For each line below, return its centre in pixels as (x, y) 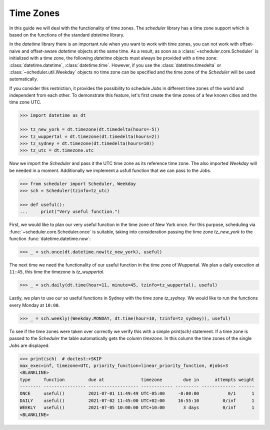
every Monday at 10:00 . (34, 305)
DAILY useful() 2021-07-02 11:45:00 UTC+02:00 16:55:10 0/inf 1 (137, 400)
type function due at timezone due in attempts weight (137, 379)
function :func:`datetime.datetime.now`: (50, 239)
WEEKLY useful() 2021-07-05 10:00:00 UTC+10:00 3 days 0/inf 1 (137, 408)
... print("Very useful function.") (70, 212)
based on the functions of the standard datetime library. (67, 34)
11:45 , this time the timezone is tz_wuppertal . (57, 272)
